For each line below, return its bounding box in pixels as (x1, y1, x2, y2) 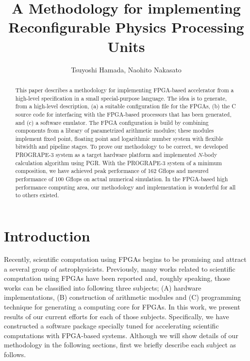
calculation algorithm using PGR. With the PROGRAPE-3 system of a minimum (15, 158, 222, 167)
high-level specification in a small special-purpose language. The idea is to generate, (15, 94, 227, 102)
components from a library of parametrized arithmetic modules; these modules (15, 126, 214, 135)
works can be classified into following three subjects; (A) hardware (4, 282, 201, 292)
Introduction (4, 226, 90, 246)
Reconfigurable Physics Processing (8, 17, 244, 37)
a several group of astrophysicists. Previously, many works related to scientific (4, 263, 235, 274)
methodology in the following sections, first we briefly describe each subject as (4, 340, 236, 350)
